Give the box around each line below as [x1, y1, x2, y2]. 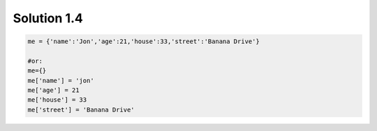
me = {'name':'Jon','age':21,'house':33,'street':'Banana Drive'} [27, 38, 260, 45]
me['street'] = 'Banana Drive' [27, 105, 135, 114]
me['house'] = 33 [27, 96, 87, 104]
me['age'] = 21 [27, 86, 80, 94]
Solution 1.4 [13, 10, 83, 26]
